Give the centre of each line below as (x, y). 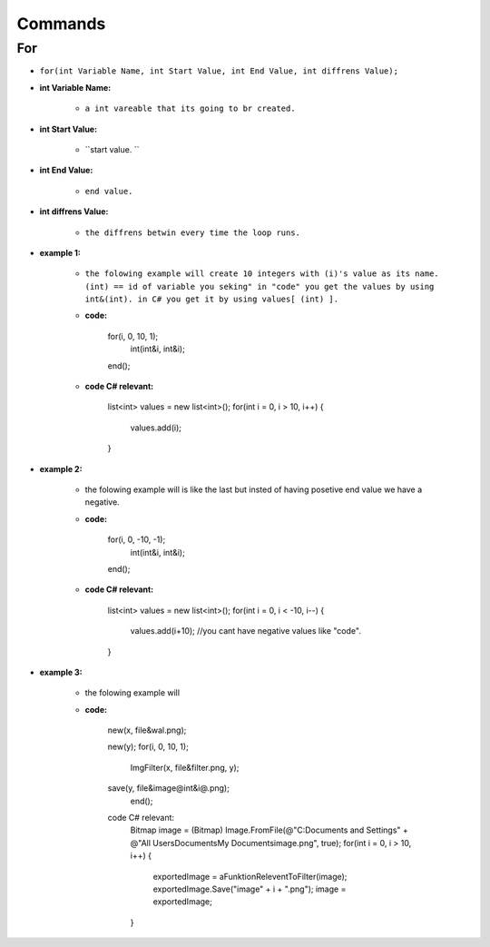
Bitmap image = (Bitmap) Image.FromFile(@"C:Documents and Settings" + (269, 830)
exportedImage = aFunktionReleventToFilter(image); (250, 876)
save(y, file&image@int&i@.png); (169, 788)
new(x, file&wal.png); (147, 730)
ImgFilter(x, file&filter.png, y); (185, 767)
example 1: (60, 252)
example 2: (61, 469)
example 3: (61, 672)
